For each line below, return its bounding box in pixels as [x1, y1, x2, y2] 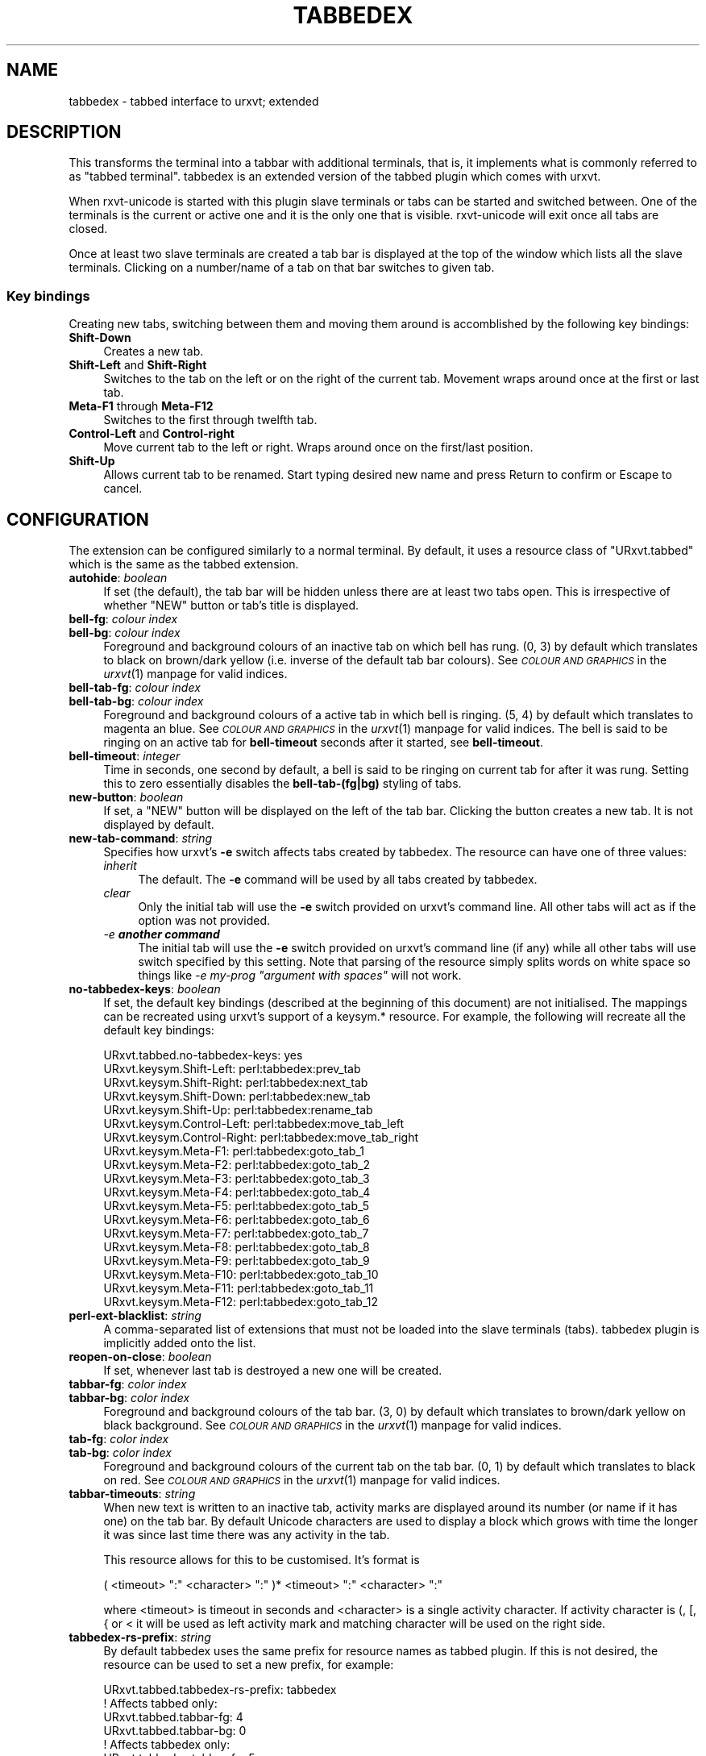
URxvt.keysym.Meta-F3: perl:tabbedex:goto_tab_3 [103, 1171, 370, 1186]
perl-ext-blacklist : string [69, 1309, 201, 1323]
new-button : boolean [69, 790, 184, 805]
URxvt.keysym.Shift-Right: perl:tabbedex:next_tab [103, 1076, 368, 1090]
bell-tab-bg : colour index [69, 694, 204, 709]
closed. [69, 222, 108, 236]
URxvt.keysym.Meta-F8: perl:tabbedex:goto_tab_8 [103, 1240, 370, 1255]
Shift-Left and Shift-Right [69, 358, 207, 372]
